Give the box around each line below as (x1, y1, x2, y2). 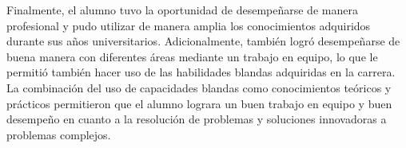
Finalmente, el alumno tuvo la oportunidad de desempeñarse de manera (6, 2, 358, 18)
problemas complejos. (6, 126, 111, 142)
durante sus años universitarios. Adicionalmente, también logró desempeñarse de (6, 33, 400, 49)
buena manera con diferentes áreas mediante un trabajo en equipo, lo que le (6, 48, 378, 64)
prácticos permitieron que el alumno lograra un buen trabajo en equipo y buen (6, 95, 392, 111)
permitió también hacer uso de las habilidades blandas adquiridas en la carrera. (6, 64, 396, 80)
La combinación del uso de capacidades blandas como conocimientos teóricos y (6, 79, 392, 95)
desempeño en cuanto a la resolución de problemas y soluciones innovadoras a (6, 111, 387, 127)
